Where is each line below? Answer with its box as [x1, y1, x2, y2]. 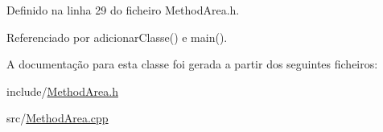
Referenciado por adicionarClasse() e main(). [6, 28, 228, 45]
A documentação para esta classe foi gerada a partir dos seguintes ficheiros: [6, 56, 378, 72]
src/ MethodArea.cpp [6, 109, 109, 126]
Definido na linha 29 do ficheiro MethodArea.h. [6, 2, 240, 18]
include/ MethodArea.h [6, 82, 118, 99]
